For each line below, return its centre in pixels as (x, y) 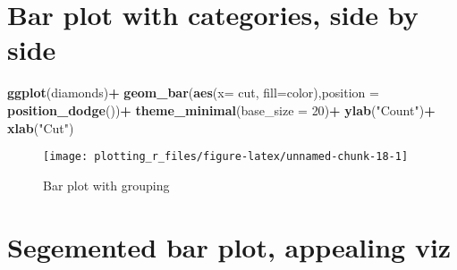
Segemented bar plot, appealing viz (229, 246)
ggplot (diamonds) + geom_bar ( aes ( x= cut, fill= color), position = (193, 93)
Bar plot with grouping (106, 185)
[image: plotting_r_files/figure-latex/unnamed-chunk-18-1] (226, 157)
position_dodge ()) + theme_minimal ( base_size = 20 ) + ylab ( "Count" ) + (221, 110)
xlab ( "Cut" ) (41, 127)
